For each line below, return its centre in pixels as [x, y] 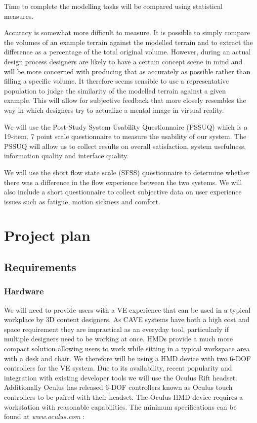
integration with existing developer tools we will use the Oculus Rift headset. [121, 377]
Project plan [47, 235]
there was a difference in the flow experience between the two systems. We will [123, 182]
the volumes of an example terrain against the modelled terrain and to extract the [128, 42]
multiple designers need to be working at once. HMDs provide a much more [118, 339]
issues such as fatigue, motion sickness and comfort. [82, 201]
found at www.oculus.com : [44, 416]
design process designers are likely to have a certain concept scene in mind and [123, 61]
